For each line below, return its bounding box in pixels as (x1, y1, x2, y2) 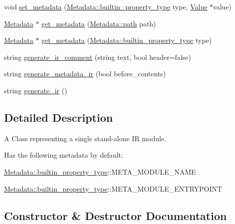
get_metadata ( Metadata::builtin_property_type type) (41, 35, 212, 45)
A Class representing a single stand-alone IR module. (4, 133, 166, 143)
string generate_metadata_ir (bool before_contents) (4, 68, 166, 79)
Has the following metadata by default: (4, 150, 123, 160)
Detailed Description (4, 109, 113, 125)
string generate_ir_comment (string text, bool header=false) (4, 51, 191, 62)
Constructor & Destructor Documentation (4, 208, 227, 223)
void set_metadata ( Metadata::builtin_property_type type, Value (4, 1, 208, 11)
